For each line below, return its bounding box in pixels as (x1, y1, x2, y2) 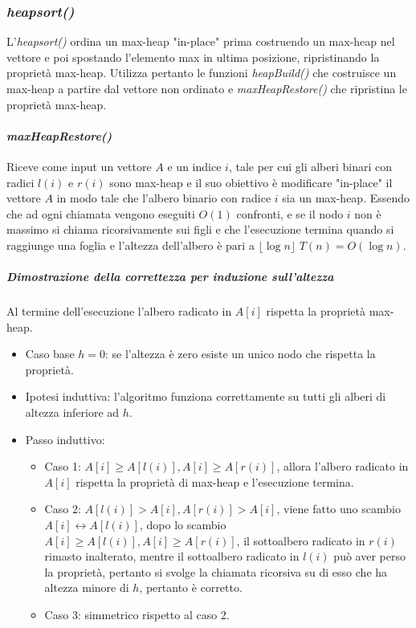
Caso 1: (44, 458, 81, 475)
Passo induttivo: (25, 430, 105, 447)
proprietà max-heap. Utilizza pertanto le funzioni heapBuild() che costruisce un (6, 64, 397, 81)
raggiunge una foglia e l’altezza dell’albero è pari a (6, 236, 255, 253)
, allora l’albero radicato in (276, 458, 409, 475)
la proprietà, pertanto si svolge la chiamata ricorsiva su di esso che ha (44, 563, 388, 580)
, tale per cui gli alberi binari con (228, 157, 393, 174)
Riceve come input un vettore (6, 157, 152, 174)
